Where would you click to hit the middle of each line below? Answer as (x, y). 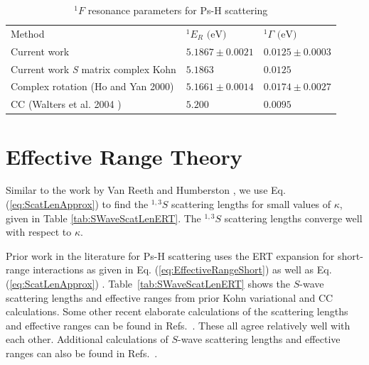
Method (28, 33)
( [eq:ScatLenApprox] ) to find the (77, 204)
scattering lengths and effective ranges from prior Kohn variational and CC (170, 297)
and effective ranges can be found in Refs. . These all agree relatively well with (178, 325)
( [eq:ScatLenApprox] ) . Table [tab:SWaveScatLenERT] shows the (148, 283)
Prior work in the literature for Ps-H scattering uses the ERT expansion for (170, 255)
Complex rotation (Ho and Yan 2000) (92, 86)
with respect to (39, 232)
